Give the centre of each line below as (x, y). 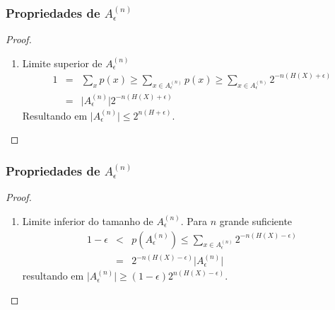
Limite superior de (62, 63)
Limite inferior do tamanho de (88, 220)
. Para (194, 220)
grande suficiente (256, 220)
